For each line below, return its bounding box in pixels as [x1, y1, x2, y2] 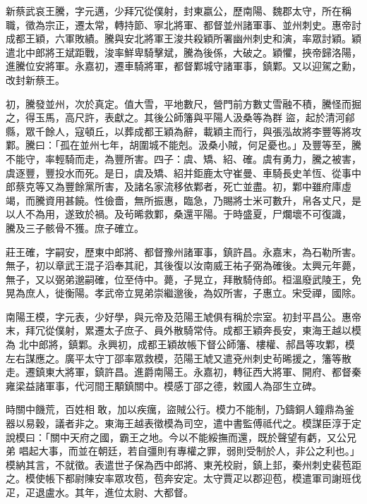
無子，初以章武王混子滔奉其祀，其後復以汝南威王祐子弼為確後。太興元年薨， [6, 258, 361, 273]
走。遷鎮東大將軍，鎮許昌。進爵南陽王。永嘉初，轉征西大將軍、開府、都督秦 [6, 364, 361, 379]
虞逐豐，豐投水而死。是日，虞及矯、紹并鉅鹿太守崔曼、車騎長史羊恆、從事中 [6, 165, 361, 180]
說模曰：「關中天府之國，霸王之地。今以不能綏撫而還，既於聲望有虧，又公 [6, 429, 347, 444]
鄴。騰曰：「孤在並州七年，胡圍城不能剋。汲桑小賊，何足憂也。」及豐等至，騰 [6, 137, 361, 152]
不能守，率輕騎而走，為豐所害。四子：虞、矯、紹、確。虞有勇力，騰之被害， [6, 151, 361, 166]
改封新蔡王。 [6, 72, 65, 87]
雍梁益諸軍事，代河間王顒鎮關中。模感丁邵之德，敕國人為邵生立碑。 [6, 378, 322, 393]
